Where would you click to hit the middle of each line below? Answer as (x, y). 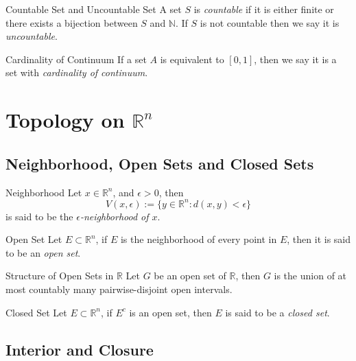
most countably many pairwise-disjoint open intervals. (119, 289)
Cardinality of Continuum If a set (76, 59)
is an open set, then (170, 312)
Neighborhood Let (44, 192)
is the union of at (310, 276)
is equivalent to (192, 59)
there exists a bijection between (72, 22)
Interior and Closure (80, 349)
